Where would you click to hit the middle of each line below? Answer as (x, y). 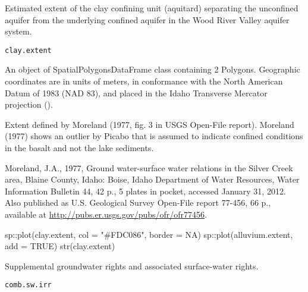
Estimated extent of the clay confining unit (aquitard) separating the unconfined (152, 8)
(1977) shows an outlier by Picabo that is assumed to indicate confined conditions (154, 136)
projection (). (29, 104)
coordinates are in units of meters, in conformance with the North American (144, 81)
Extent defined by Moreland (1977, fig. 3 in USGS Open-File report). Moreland (150, 124)
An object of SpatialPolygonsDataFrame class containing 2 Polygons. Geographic (153, 69)
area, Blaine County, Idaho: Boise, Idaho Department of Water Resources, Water (152, 179)
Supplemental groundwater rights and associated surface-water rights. (132, 266)
